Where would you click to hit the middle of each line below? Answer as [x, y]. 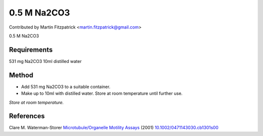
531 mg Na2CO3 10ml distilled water [45, 61]
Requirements [31, 50]
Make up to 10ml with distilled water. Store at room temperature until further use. [102, 93]
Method [21, 75]
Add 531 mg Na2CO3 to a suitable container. [66, 87]
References [27, 116]
